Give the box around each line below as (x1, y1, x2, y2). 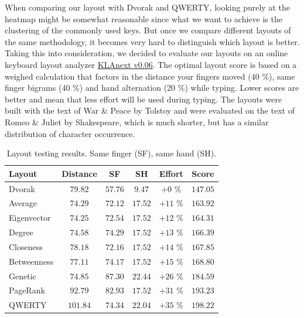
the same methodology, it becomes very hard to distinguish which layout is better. (5, 35, 300, 47)
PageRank (9, 284, 45, 296)
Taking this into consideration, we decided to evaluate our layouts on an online (5, 47, 288, 59)
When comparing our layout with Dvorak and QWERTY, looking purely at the (5, 1, 290, 13)
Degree (9, 226, 33, 238)
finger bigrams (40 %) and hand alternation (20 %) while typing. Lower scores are (5, 81, 299, 94)
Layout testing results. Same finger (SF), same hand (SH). (6, 147, 217, 159)
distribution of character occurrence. (5, 127, 135, 139)
